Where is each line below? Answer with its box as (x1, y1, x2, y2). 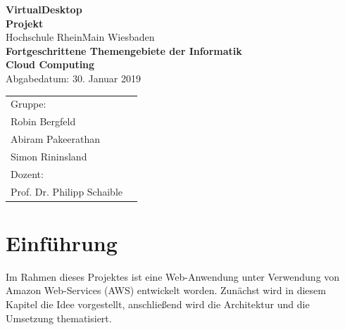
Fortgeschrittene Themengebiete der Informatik (6, 43, 242, 58)
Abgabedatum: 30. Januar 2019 (6, 70, 141, 85)
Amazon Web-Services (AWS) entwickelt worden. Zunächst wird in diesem (6, 283, 326, 298)
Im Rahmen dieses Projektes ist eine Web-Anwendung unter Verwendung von (6, 269, 340, 284)
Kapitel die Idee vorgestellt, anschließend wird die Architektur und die (6, 296, 310, 311)
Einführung (6, 228, 118, 257)
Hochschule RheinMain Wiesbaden (6, 30, 155, 44)
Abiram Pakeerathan (11, 132, 101, 146)
